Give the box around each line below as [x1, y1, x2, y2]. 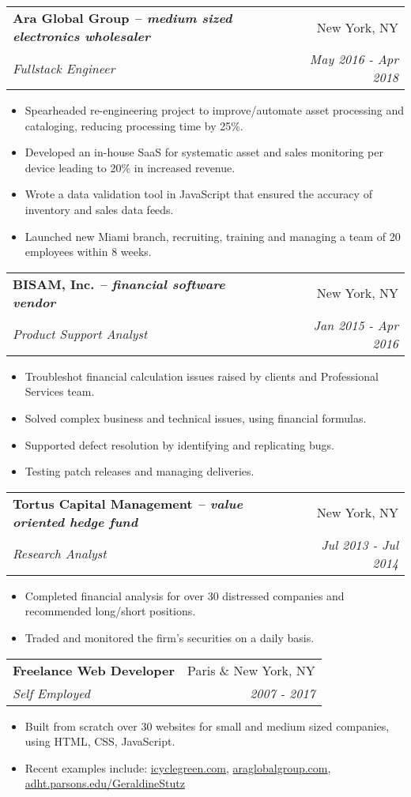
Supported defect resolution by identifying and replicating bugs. [25, 436, 334, 453]
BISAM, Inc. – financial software [13, 274, 225, 293]
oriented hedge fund [13, 512, 138, 531]
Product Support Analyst [13, 325, 148, 344]
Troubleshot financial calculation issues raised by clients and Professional [25, 367, 379, 384]
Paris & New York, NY [187, 660, 315, 679]
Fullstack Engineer [13, 58, 115, 77]
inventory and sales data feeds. [25, 201, 174, 217]
